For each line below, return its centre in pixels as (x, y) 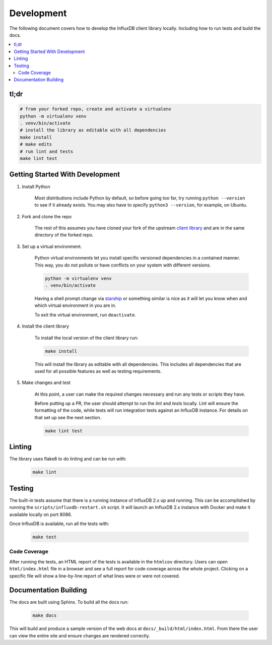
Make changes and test (46, 382)
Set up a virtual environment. (52, 246)
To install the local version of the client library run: (86, 338)
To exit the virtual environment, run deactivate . (85, 314)
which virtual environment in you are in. (76, 305)
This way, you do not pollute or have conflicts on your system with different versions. (123, 265)
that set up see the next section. (68, 417)
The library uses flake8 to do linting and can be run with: (68, 459)
